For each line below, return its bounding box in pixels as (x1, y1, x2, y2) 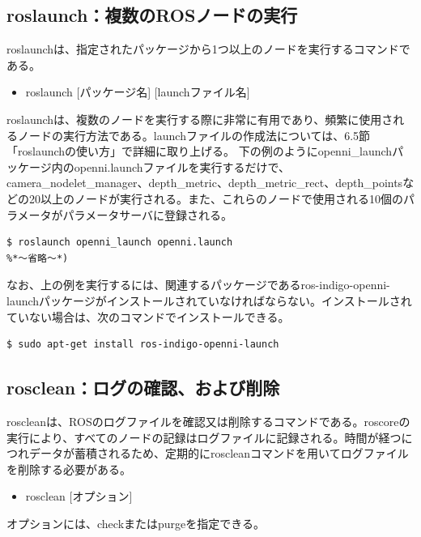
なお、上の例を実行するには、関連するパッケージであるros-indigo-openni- (6, 276, 390, 293)
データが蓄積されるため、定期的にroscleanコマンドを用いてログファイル (28, 445, 409, 462)
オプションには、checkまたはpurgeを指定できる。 (6, 514, 266, 531)
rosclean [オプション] (25, 488, 133, 505)
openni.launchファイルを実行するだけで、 (74, 158, 290, 175)
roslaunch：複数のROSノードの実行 (6, 2, 298, 28)
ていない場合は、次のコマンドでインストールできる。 (6, 308, 290, 325)
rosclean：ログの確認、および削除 (6, 375, 280, 400)
